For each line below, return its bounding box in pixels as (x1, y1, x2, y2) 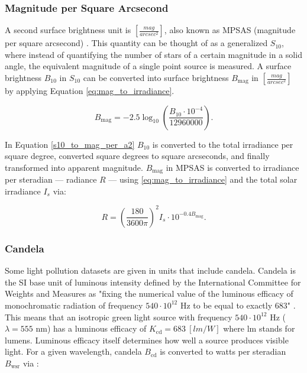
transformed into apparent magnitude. (5, 161, 143, 173)
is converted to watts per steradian (160, 345, 286, 358)
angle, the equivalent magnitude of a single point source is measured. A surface (5, 60, 292, 72)
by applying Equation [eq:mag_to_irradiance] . (5, 85, 174, 96)
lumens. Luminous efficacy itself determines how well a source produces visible (5, 333, 289, 346)
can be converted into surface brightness (83, 72, 229, 83)
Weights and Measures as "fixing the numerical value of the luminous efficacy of (5, 287, 293, 300)
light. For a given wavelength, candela (5, 345, 142, 358)
